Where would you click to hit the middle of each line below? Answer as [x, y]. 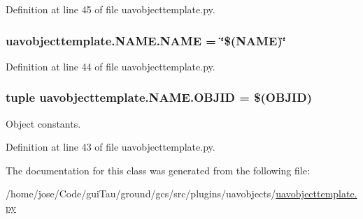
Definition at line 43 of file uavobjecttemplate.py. [111, 147]
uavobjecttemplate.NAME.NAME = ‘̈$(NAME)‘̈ [146, 40]
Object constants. [43, 123]
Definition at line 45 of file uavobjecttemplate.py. [111, 9]
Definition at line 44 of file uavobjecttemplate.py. [111, 66]
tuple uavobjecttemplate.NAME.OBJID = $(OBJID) [159, 97]
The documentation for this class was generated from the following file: [158, 170]
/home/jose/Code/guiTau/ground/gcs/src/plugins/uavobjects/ [141, 194]
